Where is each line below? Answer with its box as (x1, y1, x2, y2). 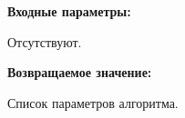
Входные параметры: (7, 2, 131, 20)
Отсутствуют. (7, 32, 82, 51)
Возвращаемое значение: (7, 63, 152, 82)
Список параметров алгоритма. (7, 93, 179, 112)
